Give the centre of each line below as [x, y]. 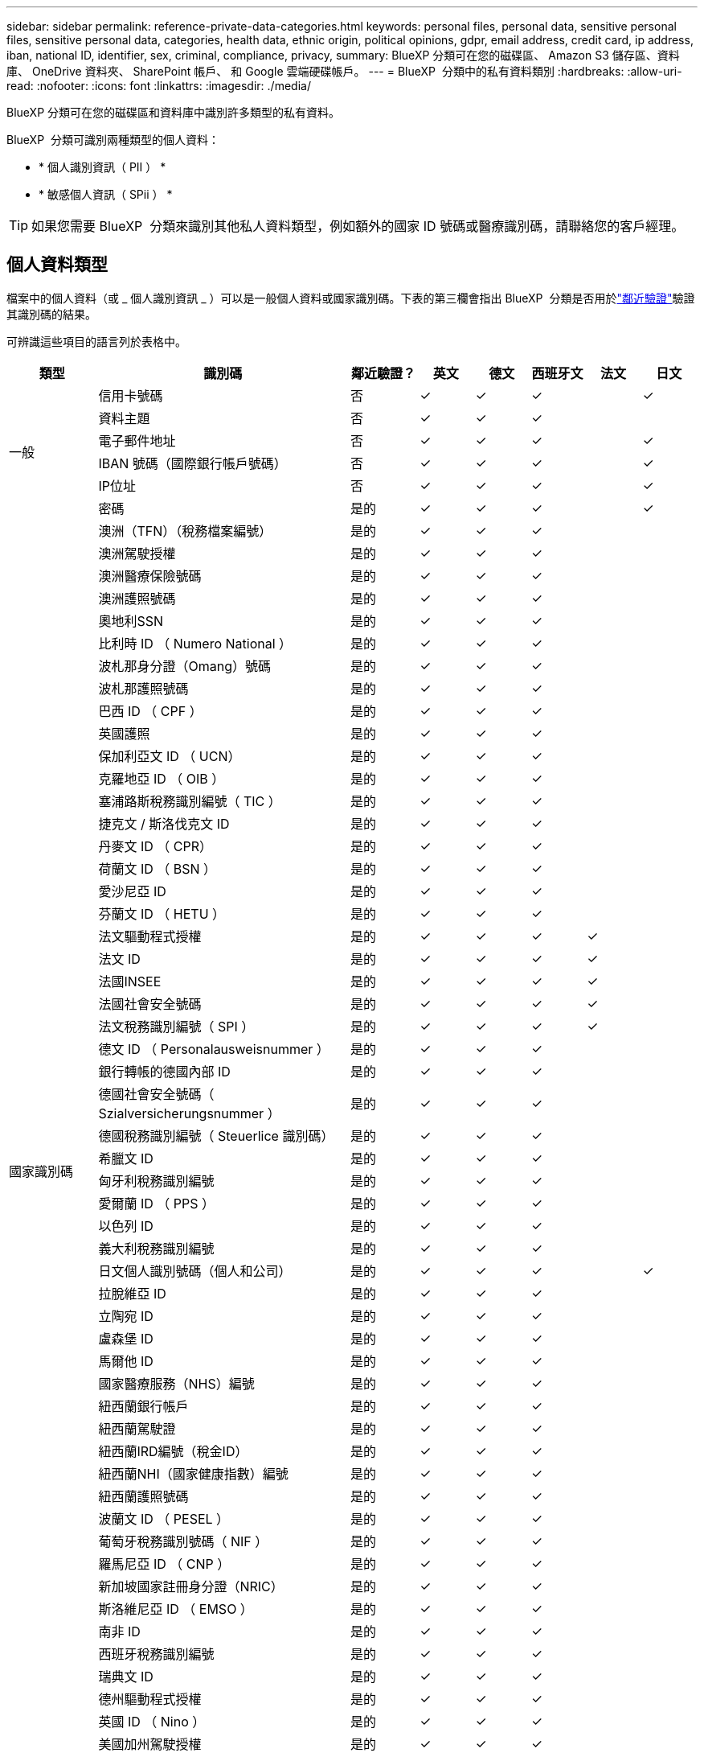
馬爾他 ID [126, 1361]
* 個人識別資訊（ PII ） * [102, 167]
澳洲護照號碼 [137, 598]
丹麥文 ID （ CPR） [156, 846]
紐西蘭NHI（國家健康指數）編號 [193, 1473]
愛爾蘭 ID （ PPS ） [157, 1203]
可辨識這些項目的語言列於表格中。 [96, 341]
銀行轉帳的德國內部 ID [164, 1071]
